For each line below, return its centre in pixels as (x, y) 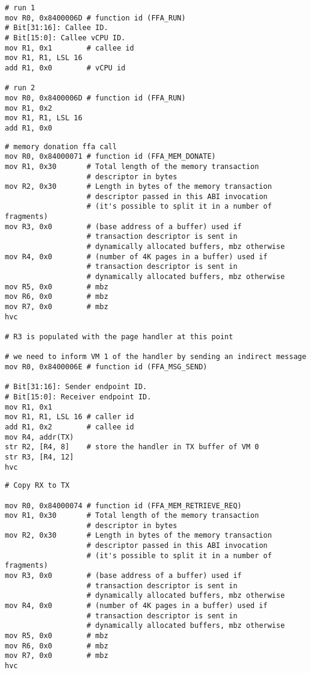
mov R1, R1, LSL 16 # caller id (69, 417)
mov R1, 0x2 (29, 108)
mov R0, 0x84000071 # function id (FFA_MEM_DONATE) (110, 157)
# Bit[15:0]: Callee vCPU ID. (65, 38)
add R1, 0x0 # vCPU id (65, 68)
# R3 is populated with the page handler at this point (119, 337)
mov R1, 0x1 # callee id (69, 48)
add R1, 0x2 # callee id (69, 427)
